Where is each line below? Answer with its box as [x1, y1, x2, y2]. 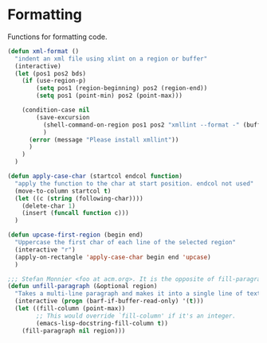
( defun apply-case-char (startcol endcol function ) [7, 173, 183, 181]
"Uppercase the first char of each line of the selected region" [14, 239, 237, 247]
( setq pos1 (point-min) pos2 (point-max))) [36, 92, 183, 100]
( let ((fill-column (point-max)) [14, 305, 126, 313]
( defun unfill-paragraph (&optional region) [7, 283, 158, 290]
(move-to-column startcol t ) [14, 187, 112, 195]
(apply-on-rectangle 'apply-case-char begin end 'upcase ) [14, 253, 212, 261]
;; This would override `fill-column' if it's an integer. [36, 312, 237, 320]
